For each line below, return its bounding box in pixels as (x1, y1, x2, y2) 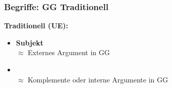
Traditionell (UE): (4, 20, 69, 31)
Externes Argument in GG (28, 47, 110, 58)
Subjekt (16, 37, 44, 48)
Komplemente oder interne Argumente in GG (28, 74, 168, 84)
